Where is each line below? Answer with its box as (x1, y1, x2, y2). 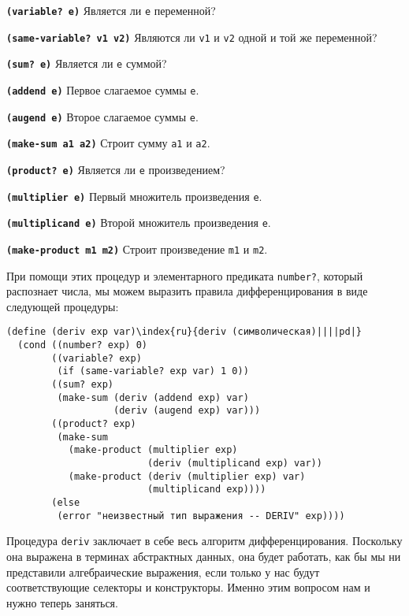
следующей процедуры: (6, 298, 119, 314)
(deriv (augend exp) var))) (113, 405, 261, 417)
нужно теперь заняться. (6, 594, 118, 610)
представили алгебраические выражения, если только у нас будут (6, 563, 320, 580)
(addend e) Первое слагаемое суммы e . (6, 81, 199, 98)
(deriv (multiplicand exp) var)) (147, 457, 322, 469)
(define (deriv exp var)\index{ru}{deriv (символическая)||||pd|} (6, 326, 363, 338)
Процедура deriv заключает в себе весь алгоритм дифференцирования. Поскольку (6, 533, 403, 549)
